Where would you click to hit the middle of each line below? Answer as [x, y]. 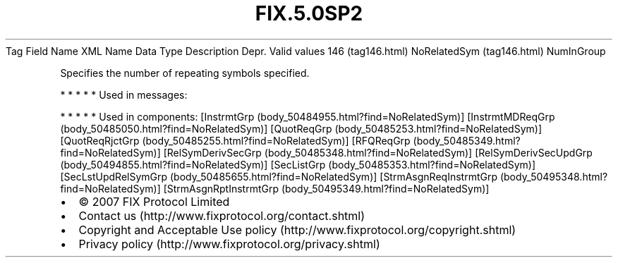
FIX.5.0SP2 [309, 13]
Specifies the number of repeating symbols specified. [185, 73]
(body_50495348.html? [554, 176]
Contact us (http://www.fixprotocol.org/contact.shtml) [222, 215]
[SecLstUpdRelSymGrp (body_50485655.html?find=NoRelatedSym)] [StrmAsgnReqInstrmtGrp [279, 176]
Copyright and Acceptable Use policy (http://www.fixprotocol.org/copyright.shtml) [297, 230]
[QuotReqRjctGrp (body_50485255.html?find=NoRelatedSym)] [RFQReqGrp [235, 140]
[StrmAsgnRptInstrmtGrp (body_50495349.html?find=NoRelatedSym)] [326, 188]
